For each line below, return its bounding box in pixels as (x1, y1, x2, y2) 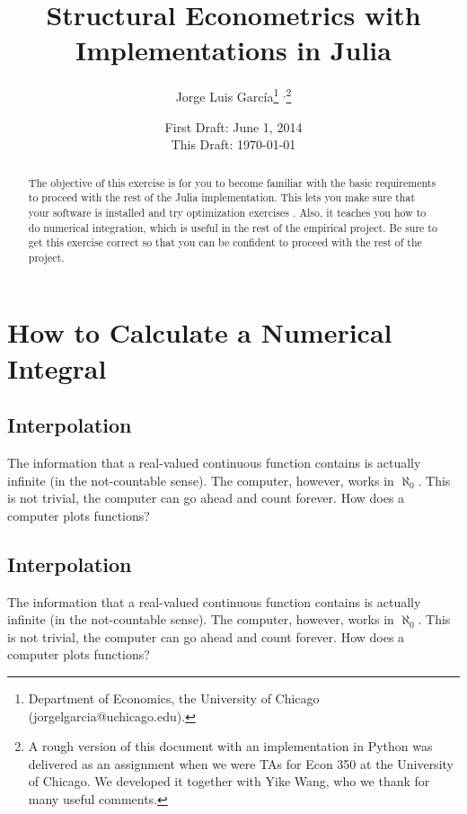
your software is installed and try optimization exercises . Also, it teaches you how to (28, 204, 427, 219)
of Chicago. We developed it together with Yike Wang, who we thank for (28, 772, 430, 791)
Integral (7, 349, 107, 386)
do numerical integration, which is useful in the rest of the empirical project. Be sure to (28, 219, 437, 235)
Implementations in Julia (75, 31, 392, 68)
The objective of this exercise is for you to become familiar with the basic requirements (28, 174, 436, 190)
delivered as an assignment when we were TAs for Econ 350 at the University (28, 754, 454, 773)
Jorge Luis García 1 (175, 85, 279, 105)
